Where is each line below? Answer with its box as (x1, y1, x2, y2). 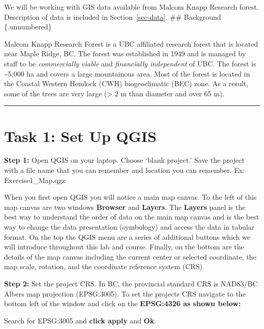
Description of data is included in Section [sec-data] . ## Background (4, 11, 221, 22)
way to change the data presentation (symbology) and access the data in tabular (4, 222, 255, 232)
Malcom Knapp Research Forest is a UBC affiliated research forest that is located (4, 38, 258, 49)
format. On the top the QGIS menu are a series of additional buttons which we (4, 231, 251, 242)
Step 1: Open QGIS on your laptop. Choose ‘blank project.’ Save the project (4, 155, 245, 165)
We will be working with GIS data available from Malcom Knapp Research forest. (4, 2, 259, 12)
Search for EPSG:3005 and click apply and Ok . (4, 315, 156, 325)
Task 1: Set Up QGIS (4, 125, 157, 146)
